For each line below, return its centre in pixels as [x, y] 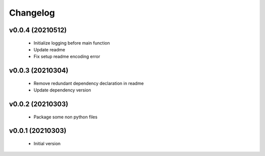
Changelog [32, 13]
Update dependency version [62, 90]
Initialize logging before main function [72, 43]
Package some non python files [66, 117]
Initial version [47, 143]
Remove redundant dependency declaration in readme [89, 83]
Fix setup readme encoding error [67, 57]
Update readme [50, 49]
